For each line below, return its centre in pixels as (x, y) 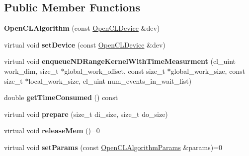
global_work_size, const (208, 71)
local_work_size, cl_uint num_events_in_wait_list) (110, 80)
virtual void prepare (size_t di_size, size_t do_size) (86, 114)
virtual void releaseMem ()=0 (52, 130)
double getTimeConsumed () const (61, 97)
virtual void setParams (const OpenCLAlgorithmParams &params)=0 (113, 147)
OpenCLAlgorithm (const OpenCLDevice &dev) (82, 28)
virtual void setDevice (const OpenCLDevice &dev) (85, 44)
